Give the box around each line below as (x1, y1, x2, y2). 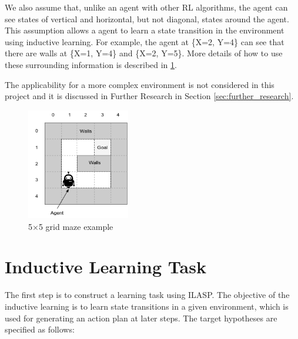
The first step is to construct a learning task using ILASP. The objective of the (5, 289, 290, 301)
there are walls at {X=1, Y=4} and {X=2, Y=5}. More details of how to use (5, 47, 283, 59)
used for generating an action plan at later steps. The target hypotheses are (5, 311, 277, 324)
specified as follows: (5, 323, 75, 335)
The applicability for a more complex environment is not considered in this (5, 78, 274, 90)
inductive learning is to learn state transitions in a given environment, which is (5, 300, 289, 312)
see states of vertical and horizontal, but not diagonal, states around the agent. (5, 12, 289, 25)
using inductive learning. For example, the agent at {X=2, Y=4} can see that (5, 35, 284, 48)
